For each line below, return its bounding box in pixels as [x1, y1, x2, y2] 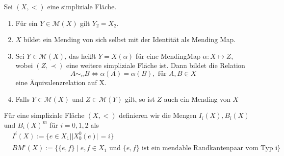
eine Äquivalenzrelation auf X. [15, 77, 106, 87]
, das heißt [64, 50, 96, 61]
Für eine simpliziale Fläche [4, 110, 84, 120]
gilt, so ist [125, 93, 155, 104]
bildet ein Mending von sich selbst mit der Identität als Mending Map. [24, 34, 236, 45]
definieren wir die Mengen [119, 110, 197, 120]
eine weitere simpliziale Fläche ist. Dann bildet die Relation [66, 60, 245, 70]
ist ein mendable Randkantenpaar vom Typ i [142, 145, 278, 152]
